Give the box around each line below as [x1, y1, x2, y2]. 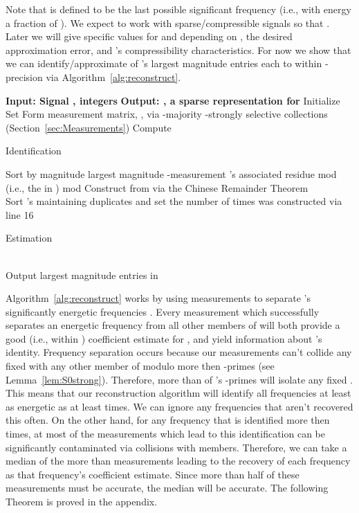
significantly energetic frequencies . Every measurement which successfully [6, 304, 320, 318]
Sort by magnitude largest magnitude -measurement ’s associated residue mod [6, 166, 337, 181]
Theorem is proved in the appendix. [6, 494, 158, 508]
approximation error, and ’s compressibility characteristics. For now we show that [6, 42, 351, 57]
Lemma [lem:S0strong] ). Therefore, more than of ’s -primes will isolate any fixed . [6, 372, 353, 386]
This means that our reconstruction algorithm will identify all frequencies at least [6, 386, 351, 400]
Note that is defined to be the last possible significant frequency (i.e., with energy [6, 2, 351, 16]
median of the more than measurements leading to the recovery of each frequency [6, 453, 351, 468]
